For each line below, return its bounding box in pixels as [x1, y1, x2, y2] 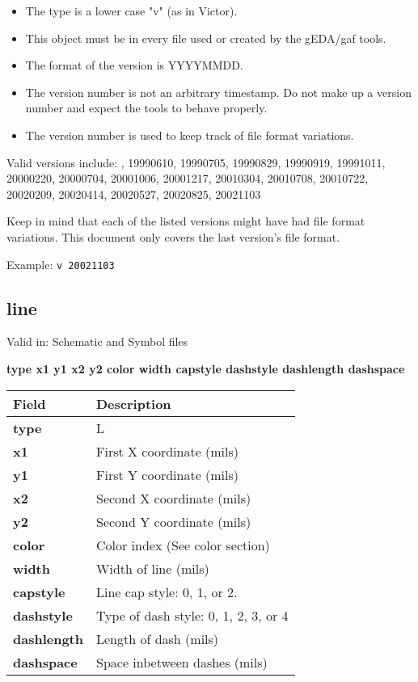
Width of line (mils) [96, 558, 209, 578]
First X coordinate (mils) [96, 441, 239, 461]
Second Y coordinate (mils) [96, 511, 251, 531]
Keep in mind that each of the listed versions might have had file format [6, 213, 365, 229]
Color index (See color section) [96, 535, 270, 554]
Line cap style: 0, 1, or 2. [96, 582, 238, 601]
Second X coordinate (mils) [96, 488, 251, 507]
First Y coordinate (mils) [96, 465, 239, 484]
